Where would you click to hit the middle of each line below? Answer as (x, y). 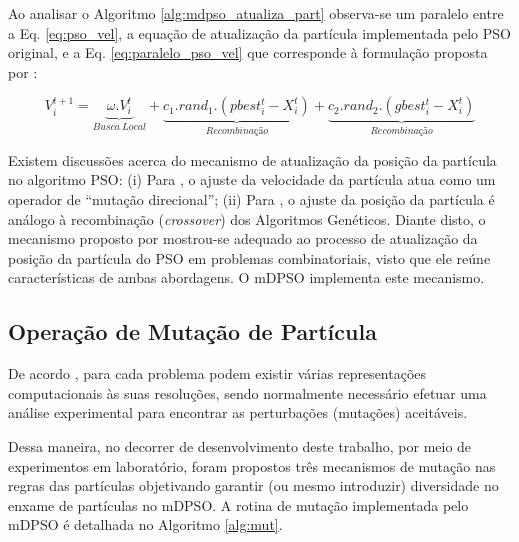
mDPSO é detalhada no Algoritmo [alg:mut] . (145, 524)
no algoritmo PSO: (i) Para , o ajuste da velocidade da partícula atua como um (252, 179)
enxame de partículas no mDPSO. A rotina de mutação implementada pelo (238, 504)
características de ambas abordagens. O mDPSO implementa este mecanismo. (246, 277)
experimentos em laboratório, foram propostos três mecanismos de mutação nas (252, 465)
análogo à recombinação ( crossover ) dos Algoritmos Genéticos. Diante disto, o (247, 218)
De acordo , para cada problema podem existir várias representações (217, 373)
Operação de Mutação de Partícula (192, 331)
